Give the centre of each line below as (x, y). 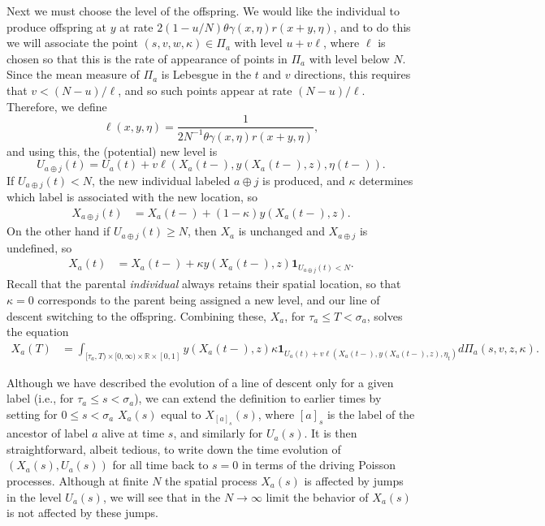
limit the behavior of (317, 496)
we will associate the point (72, 43)
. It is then (331, 433)
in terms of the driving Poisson (319, 465)
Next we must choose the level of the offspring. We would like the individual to (203, 11)
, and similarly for (218, 433)
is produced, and (304, 180)
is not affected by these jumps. (82, 513)
